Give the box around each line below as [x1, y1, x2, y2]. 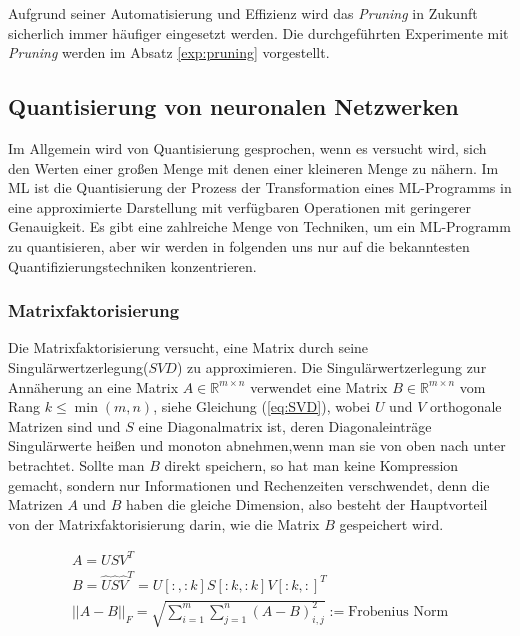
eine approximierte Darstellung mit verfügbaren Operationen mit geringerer [8, 196, 472, 217]
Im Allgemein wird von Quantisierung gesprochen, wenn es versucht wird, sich [8, 137, 487, 158]
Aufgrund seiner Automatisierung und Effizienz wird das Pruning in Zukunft [8, 3, 478, 23]
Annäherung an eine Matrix [8, 376, 179, 397]
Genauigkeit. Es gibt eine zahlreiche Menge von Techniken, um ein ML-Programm [8, 216, 511, 237]
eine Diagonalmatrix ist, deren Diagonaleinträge [138, 415, 432, 436]
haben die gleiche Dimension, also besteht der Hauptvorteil [126, 494, 488, 515]
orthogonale [429, 396, 502, 417]
